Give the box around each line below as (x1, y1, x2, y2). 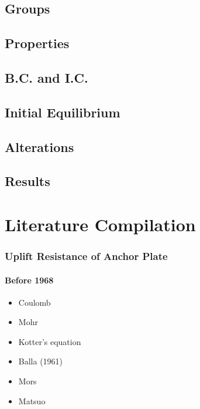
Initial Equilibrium (5, 103, 120, 121)
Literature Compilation (5, 212, 196, 236)
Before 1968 (5, 273, 54, 286)
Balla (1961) (18, 355, 63, 367)
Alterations (5, 137, 74, 156)
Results (5, 172, 50, 190)
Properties (5, 34, 70, 52)
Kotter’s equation (18, 335, 81, 347)
